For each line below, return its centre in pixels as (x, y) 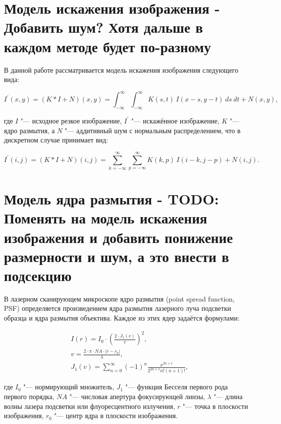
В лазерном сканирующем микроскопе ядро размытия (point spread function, (119, 298)
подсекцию (38, 275)
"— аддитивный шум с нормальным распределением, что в (153, 130)
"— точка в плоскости (215, 406)
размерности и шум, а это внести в (117, 256)
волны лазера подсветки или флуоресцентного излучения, (90, 406)
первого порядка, (29, 396)
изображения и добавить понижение (119, 237)
